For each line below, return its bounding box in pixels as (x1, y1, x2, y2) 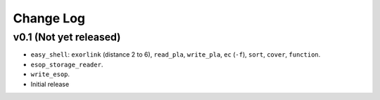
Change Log (13, 10, 86, 26)
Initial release (30, 80, 70, 88)
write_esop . (30, 70, 70, 78)
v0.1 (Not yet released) (13, 31, 121, 43)
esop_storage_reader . (30, 60, 103, 69)
